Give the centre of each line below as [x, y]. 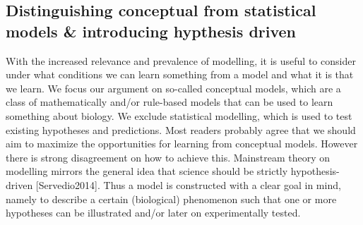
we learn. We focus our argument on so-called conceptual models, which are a [173, 88]
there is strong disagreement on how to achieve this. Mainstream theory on [168, 157]
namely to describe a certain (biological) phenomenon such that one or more [171, 199]
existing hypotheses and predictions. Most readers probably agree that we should [181, 129]
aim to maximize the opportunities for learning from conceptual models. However [182, 144]
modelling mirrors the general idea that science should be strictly [147, 171]
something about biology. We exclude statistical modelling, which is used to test [179, 115]
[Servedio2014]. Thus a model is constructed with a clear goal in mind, [188, 184]
